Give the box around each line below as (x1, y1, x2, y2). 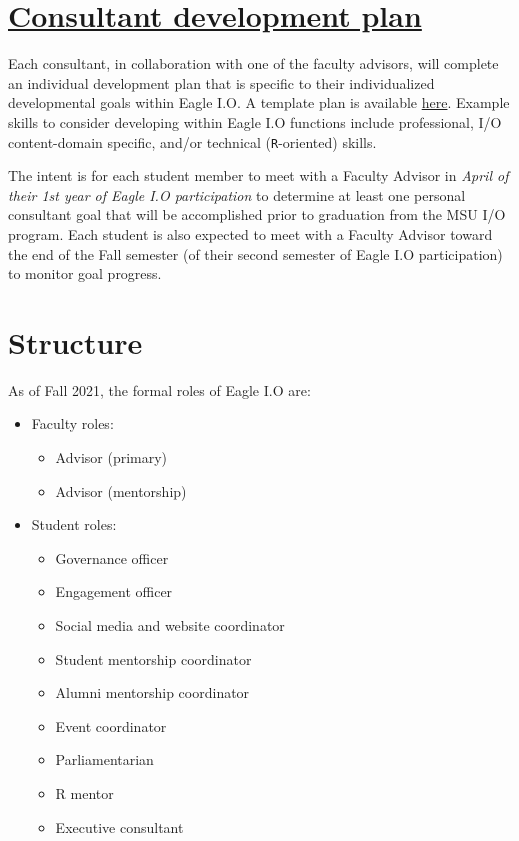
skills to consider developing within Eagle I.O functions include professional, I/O (8, 111, 502, 132)
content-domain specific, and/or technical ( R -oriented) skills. (8, 131, 377, 152)
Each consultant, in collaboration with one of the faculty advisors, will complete (8, 53, 499, 74)
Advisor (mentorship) (55, 480, 187, 501)
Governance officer (55, 547, 169, 568)
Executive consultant (55, 816, 184, 837)
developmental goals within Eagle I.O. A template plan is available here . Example (8, 92, 510, 113)
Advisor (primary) (55, 447, 168, 468)
